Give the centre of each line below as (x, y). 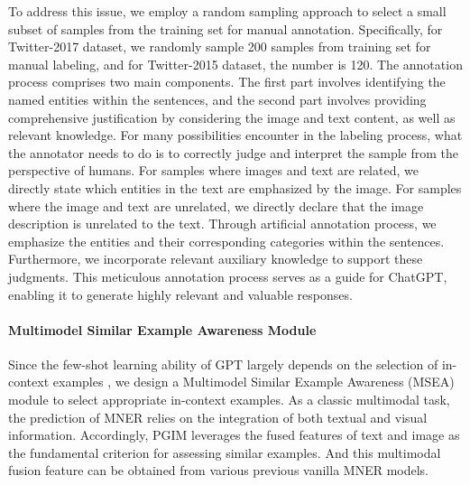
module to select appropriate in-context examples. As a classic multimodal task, (229, 400)
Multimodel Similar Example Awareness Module (162, 329)
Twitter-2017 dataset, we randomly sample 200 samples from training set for (220, 47)
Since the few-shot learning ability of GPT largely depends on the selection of (223, 364)
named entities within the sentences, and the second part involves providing (217, 99)
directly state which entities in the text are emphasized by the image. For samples (235, 187)
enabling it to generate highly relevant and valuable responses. (180, 294)
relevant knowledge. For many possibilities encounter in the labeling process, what (235, 135)
